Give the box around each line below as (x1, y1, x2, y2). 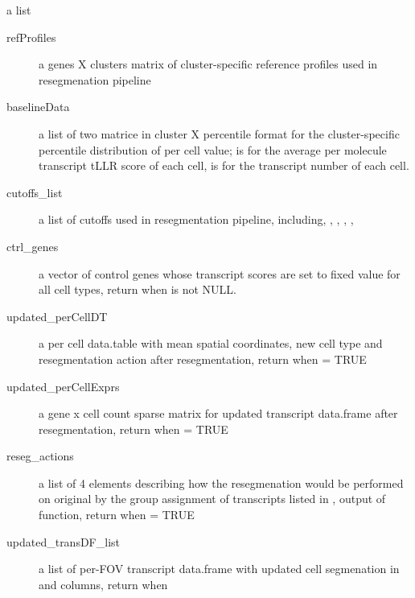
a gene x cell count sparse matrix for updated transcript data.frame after (39, 405, 398, 422)
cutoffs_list (6, 184, 63, 200)
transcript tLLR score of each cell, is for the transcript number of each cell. (39, 157, 409, 174)
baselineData (6, 98, 70, 115)
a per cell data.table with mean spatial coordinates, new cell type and (39, 335, 383, 352)
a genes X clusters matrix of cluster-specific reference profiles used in (39, 56, 378, 72)
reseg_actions (6, 447, 74, 464)
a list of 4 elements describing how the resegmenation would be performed (39, 474, 404, 491)
